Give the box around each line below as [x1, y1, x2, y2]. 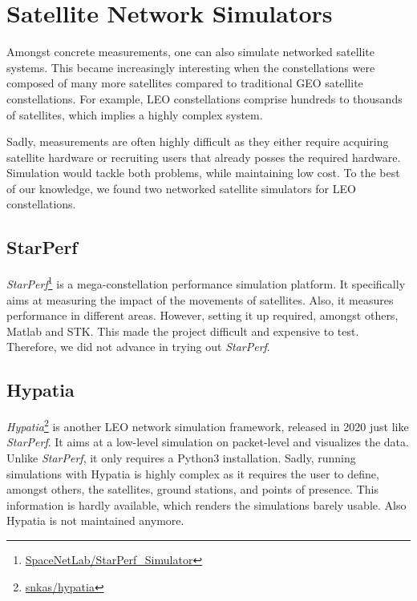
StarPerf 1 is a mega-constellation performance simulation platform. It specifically [6, 273, 406, 292]
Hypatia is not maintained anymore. [6, 512, 184, 529]
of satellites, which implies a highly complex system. [6, 106, 263, 123]
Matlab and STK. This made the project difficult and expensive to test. [6, 322, 359, 339]
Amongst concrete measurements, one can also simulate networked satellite [6, 43, 374, 60]
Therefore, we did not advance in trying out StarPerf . [6, 338, 270, 355]
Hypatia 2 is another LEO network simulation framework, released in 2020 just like [6, 416, 409, 434]
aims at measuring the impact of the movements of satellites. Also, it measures [6, 291, 394, 308]
